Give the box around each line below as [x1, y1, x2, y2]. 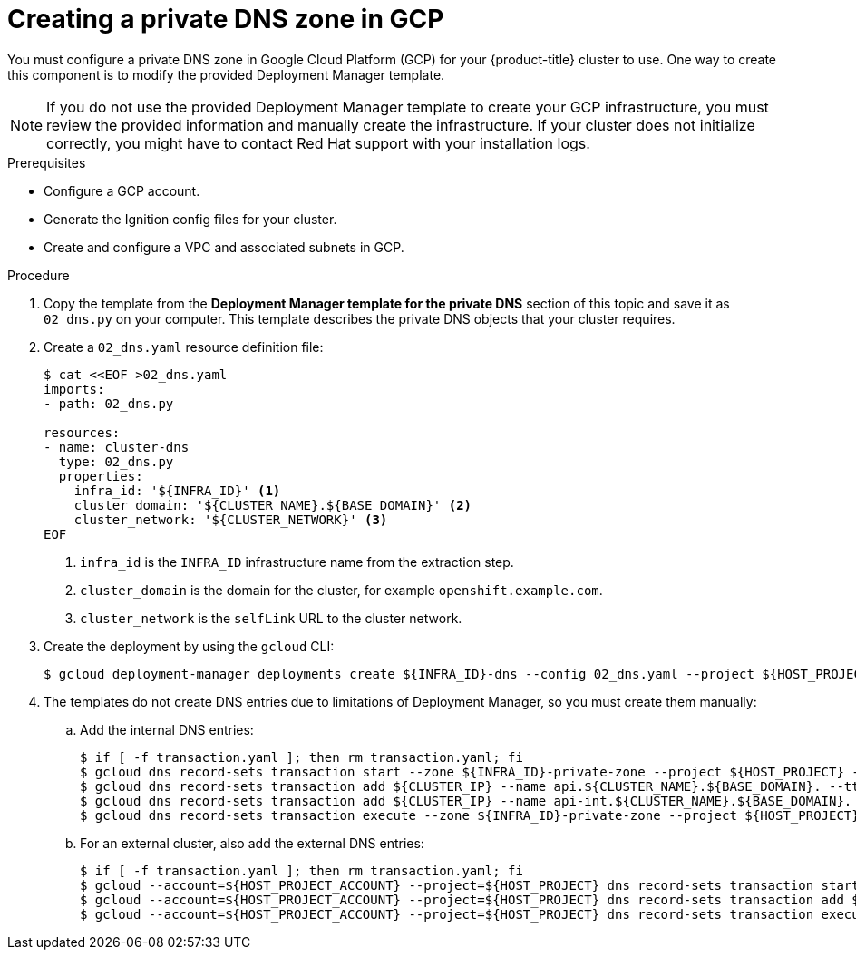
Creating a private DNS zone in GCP [7, 4, 444, 34]
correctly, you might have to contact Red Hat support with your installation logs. [46, 133, 590, 152]
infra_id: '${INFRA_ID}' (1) [73, 483, 281, 498]
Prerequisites [7, 154, 86, 171]
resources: [44, 425, 121, 440]
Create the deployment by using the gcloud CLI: [44, 638, 335, 654]
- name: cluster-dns [44, 439, 190, 454]
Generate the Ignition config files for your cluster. [44, 210, 337, 227]
